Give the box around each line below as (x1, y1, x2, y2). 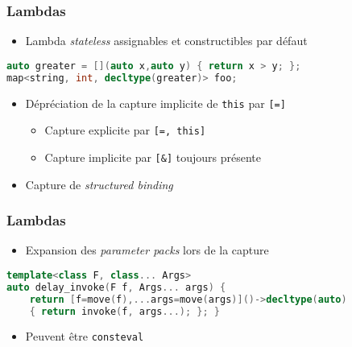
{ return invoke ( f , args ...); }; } (29, 305, 221, 317)
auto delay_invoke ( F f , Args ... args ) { (6, 281, 226, 293)
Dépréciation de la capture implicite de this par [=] (25, 94, 286, 111)
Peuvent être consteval (25, 328, 144, 345)
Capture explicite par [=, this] (44, 122, 206, 138)
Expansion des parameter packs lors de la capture (25, 242, 269, 258)
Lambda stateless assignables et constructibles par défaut (25, 32, 308, 49)
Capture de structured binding (25, 176, 173, 192)
